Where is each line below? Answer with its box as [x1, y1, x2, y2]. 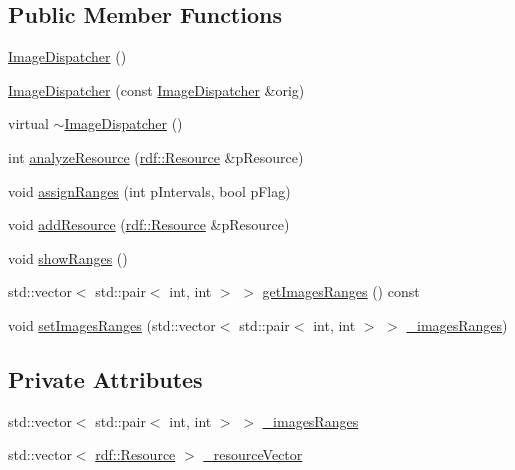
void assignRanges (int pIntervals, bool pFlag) [8, 180, 291, 201]
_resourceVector [203, 444, 303, 465]
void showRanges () [8, 247, 128, 268]
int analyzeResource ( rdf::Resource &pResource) [8, 146, 304, 167]
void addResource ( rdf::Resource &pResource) [8, 214, 290, 235]
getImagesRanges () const [262, 281, 420, 302]
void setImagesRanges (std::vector [8, 314, 216, 335]
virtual [8, 113, 49, 134]
